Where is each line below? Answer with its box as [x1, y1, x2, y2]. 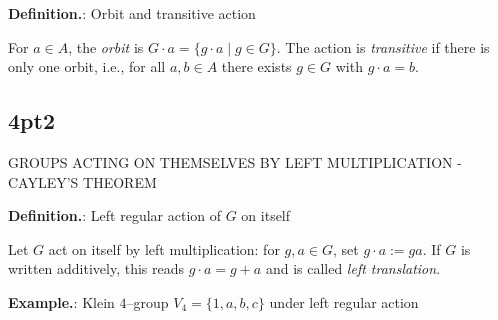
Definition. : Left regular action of [8, 205, 222, 226]
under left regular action [269, 291, 419, 312]
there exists [221, 56, 292, 77]
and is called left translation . [265, 258, 441, 279]
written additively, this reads [8, 258, 185, 279]
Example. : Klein [8, 291, 115, 312]
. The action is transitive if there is [276, 36, 490, 57]
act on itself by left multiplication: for [48, 238, 280, 259]
